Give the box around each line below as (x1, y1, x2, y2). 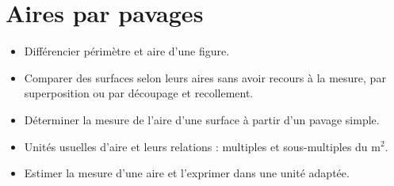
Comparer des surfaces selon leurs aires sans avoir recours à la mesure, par (24, 69, 386, 85)
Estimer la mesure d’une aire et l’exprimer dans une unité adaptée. (24, 165, 350, 181)
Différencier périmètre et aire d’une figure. (24, 43, 230, 59)
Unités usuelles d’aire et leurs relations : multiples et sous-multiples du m (24, 138, 381, 154)
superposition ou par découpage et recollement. (24, 85, 254, 101)
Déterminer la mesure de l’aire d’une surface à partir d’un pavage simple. (24, 111, 380, 127)
